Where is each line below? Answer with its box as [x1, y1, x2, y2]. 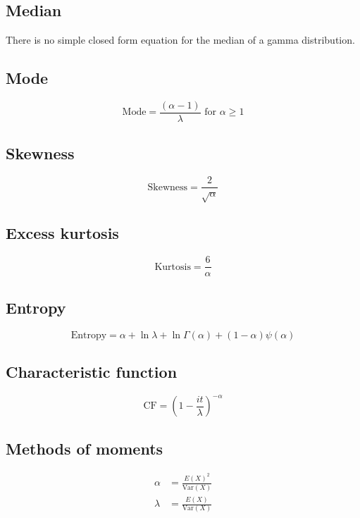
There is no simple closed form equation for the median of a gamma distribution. [6, 32, 355, 47]
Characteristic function [6, 360, 178, 382]
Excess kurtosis [6, 222, 119, 244]
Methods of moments [6, 437, 163, 459]
